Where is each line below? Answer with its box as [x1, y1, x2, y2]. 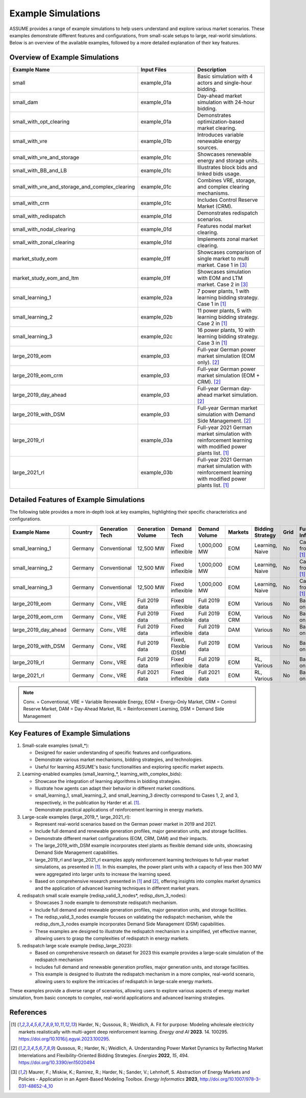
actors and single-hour [197, 79, 252, 86]
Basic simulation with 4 [197, 73, 253, 80]
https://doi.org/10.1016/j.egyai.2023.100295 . [18, 1036, 111, 1042]
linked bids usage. [197, 170, 241, 177]
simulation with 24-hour [197, 99, 255, 106]
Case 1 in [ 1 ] [197, 300, 226, 307]
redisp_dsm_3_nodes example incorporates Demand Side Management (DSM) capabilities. [35, 921, 225, 927]
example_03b [140, 469, 173, 476]
